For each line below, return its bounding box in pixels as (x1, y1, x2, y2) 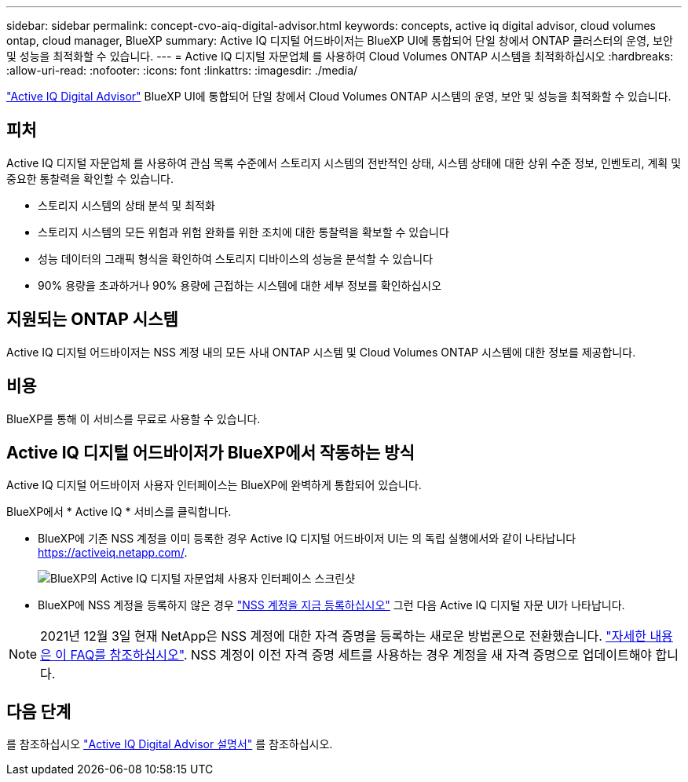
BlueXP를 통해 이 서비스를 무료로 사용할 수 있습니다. (6, 411, 261, 426)
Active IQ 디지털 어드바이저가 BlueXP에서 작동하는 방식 (6, 442, 415, 462)
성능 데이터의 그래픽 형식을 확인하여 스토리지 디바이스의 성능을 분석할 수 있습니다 (38, 251, 434, 265)
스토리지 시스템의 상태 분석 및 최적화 (38, 198, 215, 212)
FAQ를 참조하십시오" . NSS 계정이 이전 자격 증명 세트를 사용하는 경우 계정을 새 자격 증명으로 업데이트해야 (70, 647, 653, 663)
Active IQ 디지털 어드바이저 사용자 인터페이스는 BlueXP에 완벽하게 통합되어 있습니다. (6, 478, 422, 492)
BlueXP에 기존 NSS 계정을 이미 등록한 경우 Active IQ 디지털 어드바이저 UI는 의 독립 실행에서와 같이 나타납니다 (38, 532, 576, 546)
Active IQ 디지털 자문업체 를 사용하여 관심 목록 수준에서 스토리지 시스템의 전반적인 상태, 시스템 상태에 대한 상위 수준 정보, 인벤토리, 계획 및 (6, 155, 682, 170)
